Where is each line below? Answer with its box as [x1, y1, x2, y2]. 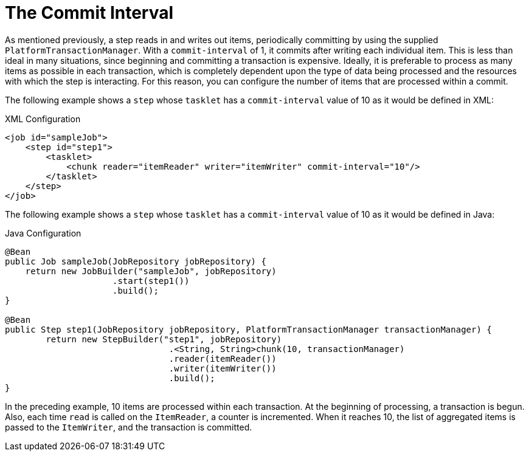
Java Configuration [5, 227, 81, 238]
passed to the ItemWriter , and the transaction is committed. [5, 421, 252, 432]
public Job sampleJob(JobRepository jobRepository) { [5, 256, 266, 266]
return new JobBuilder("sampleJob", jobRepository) [25, 266, 277, 276]
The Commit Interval [5, 2, 174, 23]
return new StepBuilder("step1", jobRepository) [46, 334, 282, 344]
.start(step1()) [112, 275, 190, 286]
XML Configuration [5, 113, 81, 124]
